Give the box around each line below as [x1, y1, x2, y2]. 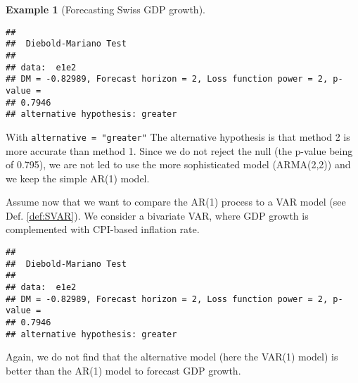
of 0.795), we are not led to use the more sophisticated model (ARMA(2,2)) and [6, 157, 351, 172]
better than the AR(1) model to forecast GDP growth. [6, 363, 241, 377]
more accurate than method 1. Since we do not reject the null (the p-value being [6, 143, 353, 158]
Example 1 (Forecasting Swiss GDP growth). [6, 2, 205, 16]
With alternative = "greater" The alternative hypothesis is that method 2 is [6, 129, 350, 144]
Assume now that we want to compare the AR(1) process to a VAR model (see [6, 194, 346, 209]
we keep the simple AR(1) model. [6, 170, 150, 185]
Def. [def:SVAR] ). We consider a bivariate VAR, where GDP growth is [6, 208, 309, 222]
